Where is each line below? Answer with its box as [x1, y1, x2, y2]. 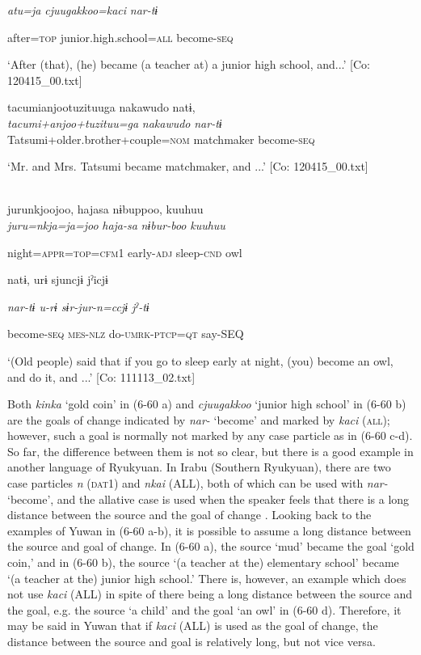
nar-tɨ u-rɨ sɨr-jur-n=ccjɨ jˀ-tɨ [7, 298, 149, 315]
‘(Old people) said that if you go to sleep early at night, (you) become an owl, [7, 352, 394, 369]
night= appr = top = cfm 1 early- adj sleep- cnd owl [7, 243, 242, 260]
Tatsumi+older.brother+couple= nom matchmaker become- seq [7, 130, 315, 147]
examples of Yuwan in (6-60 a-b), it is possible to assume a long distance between [7, 522, 411, 539]
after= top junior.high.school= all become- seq [7, 28, 234, 45]
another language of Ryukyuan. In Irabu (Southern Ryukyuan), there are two [7, 458, 391, 475]
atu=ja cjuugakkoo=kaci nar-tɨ [7, 2, 158, 18]
